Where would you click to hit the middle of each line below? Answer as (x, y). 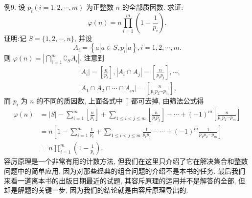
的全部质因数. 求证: (153, 7)
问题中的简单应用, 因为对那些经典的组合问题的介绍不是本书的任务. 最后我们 (125, 170)
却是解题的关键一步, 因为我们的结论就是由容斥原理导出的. (96, 190)
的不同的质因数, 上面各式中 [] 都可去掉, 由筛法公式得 (120, 101)
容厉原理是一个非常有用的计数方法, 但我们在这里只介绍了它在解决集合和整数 (126, 161)
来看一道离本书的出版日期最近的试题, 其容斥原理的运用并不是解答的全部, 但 (125, 180)
